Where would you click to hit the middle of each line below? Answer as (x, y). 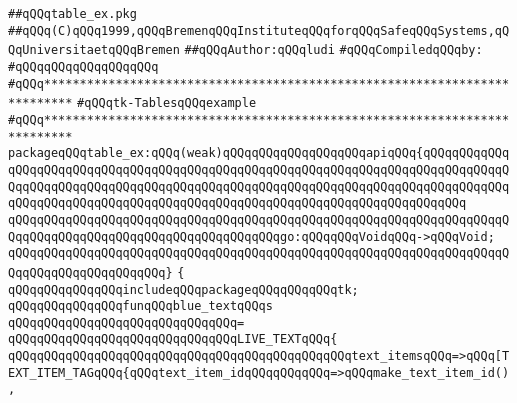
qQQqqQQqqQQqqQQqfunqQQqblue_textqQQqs (140, 306)
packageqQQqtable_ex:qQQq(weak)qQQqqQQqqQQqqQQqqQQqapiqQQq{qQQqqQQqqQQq (259, 153)
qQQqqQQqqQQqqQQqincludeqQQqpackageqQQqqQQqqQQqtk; (183, 289)
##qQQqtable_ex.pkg (72, 14)
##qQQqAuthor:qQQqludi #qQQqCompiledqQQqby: (333, 50)
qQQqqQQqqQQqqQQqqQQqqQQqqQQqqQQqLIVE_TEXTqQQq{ (173, 339)
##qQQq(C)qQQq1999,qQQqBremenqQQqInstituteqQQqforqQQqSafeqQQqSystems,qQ (259, 30)
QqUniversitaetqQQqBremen (94, 50)
